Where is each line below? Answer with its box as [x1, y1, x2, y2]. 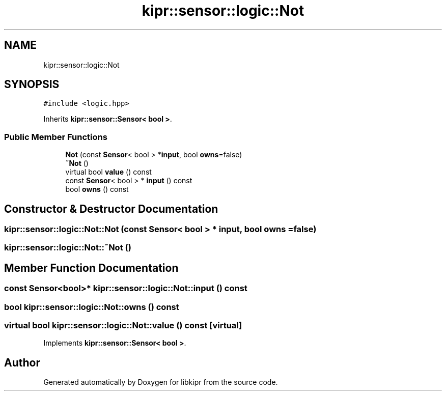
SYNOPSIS [4, 78, 60, 91]
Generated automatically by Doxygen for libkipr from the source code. [43, 378, 278, 387]
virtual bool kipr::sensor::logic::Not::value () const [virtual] [4, 320, 242, 330]
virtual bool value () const [65, 167, 152, 177]
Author [4, 356, 40, 369]
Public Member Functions [4, 131, 107, 142]
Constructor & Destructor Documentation [4, 202, 218, 215]
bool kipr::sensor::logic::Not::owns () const [4, 301, 179, 312]
